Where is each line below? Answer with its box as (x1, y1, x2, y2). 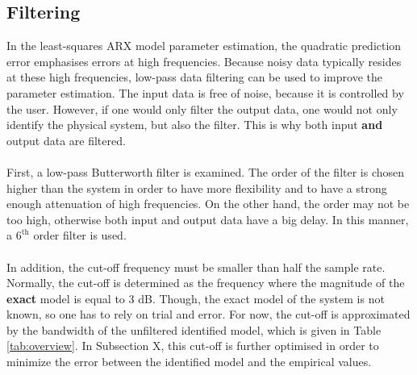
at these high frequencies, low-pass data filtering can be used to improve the (6, 69, 382, 85)
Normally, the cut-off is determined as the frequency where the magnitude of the (6, 274, 405, 291)
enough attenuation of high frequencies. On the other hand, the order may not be (6, 195, 410, 212)
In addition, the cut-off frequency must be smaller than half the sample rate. (6, 258, 386, 275)
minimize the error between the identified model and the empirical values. (6, 353, 372, 370)
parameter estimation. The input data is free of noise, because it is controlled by (6, 84, 404, 101)
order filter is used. (33, 227, 127, 244)
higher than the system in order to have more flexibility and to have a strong (6, 179, 387, 196)
